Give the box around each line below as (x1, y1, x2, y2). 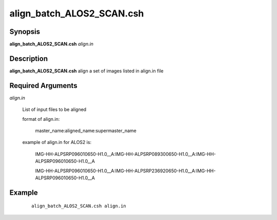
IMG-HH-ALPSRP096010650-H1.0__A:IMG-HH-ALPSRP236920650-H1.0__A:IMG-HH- (35, 168, 216, 174)
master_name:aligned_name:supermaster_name (35, 127, 137, 134)
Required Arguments (9, 81, 77, 90)
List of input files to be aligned (22, 106, 87, 113)
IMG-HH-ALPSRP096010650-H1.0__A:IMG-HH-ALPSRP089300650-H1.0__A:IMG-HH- (35, 151, 216, 157)
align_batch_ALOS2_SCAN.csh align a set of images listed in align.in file (9, 67, 164, 74)
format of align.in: (22, 116, 60, 122)
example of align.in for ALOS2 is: (22, 139, 92, 145)
